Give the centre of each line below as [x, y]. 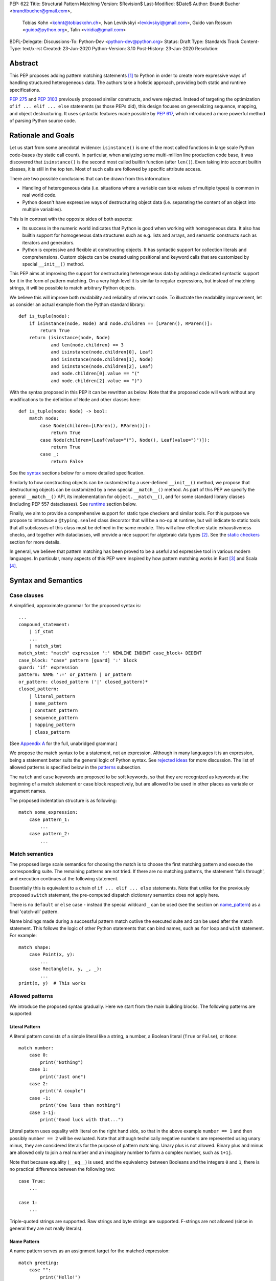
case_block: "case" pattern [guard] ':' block [78, 660]
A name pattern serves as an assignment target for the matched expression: [89, 1251]
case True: [32, 1181]
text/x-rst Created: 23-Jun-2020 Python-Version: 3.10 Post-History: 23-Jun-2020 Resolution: [120, 48]
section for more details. [35, 542]
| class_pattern [49, 732]
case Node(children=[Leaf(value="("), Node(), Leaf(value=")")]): [125, 440]
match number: [36, 1048]
